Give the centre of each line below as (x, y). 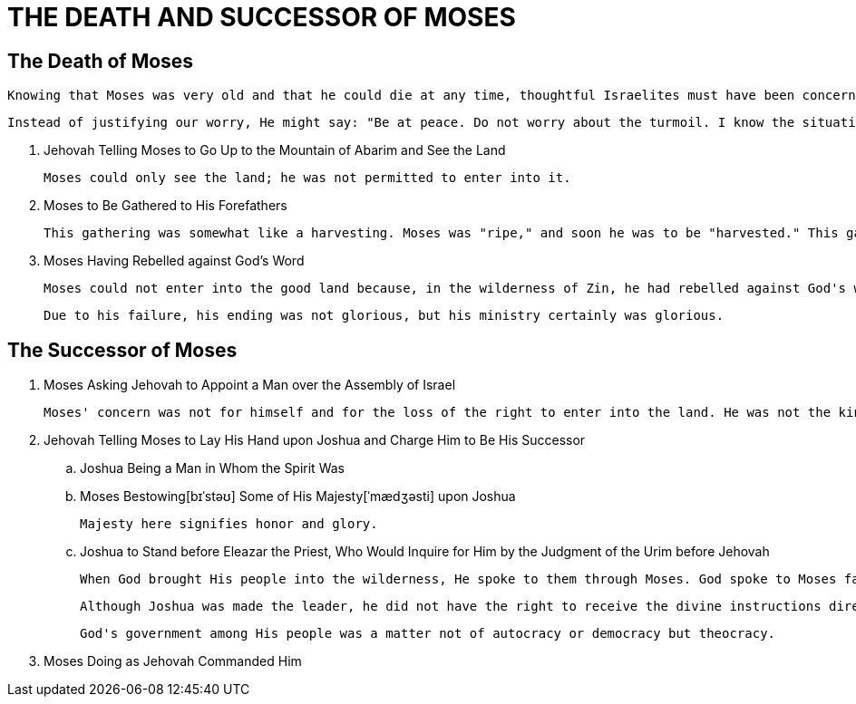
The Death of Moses (101, 61)
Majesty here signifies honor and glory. (229, 524)
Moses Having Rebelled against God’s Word (174, 261)
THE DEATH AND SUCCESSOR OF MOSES (262, 17)
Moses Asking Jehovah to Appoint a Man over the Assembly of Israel (250, 385)
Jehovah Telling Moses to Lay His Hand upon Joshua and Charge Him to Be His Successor (315, 440)
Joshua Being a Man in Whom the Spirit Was (212, 468)
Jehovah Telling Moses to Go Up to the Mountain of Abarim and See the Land (275, 150)
